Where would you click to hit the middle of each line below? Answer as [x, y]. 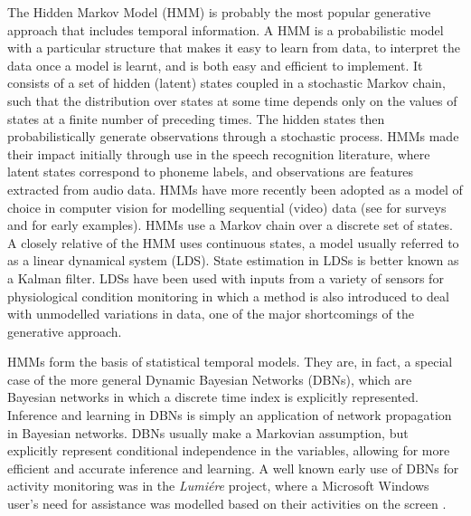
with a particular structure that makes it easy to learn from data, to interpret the [234, 48]
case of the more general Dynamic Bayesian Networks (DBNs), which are [210, 379]
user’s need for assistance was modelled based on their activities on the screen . [227, 504]
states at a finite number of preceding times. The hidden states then [196, 118]
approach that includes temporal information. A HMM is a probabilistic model [226, 29]
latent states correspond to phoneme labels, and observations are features [211, 172]
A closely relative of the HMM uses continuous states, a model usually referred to [233, 242]
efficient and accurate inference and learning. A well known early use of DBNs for [233, 468]
